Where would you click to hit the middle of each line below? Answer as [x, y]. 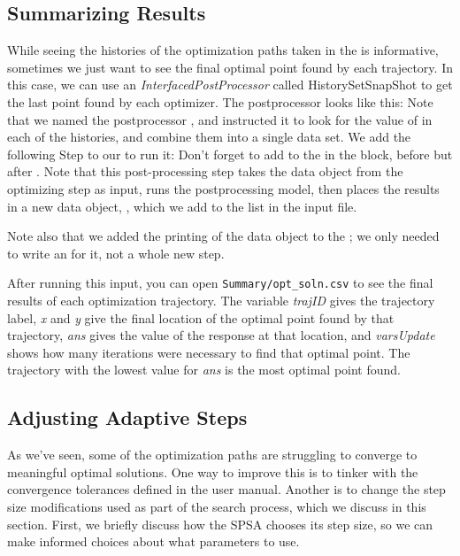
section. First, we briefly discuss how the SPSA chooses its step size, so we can [220, 524]
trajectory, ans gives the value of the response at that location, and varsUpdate [221, 335]
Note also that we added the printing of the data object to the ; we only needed [223, 236]
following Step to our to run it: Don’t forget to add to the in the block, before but [230, 154]
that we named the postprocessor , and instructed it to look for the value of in [220, 119]
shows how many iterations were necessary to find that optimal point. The [209, 352]
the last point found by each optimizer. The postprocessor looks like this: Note [220, 101]
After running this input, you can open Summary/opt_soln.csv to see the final [220, 283]
